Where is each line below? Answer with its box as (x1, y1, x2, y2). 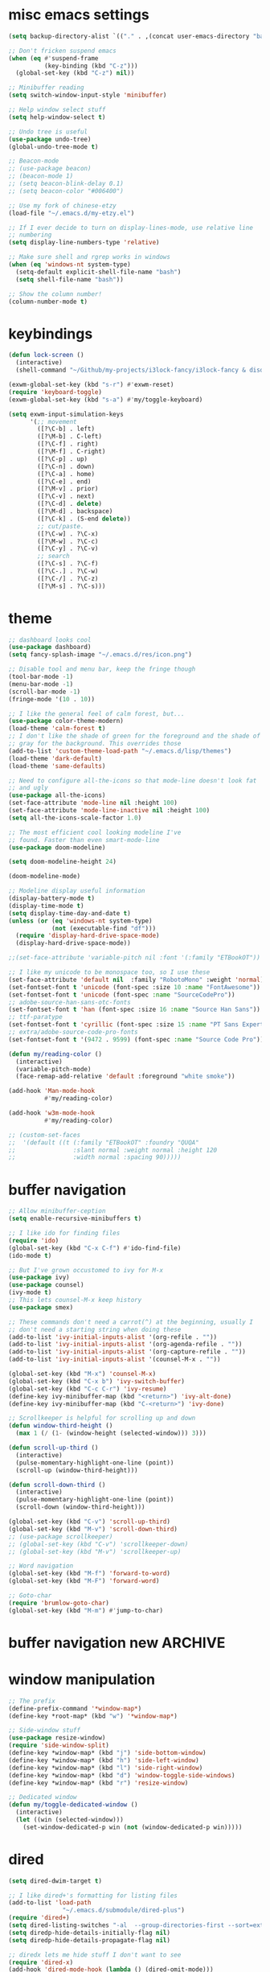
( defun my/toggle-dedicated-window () (8, 1801, 138, 1809)
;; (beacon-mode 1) (8, 172, 74, 180)
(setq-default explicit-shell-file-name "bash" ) (15, 268, 182, 276)
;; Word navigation (8, 1562, 74, 1570)
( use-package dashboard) (8, 643, 92, 651)
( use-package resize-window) (8, 1734, 106, 1742)
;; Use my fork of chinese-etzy (8, 201, 117, 210)
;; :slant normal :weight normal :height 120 (8, 1146, 218, 1154)
